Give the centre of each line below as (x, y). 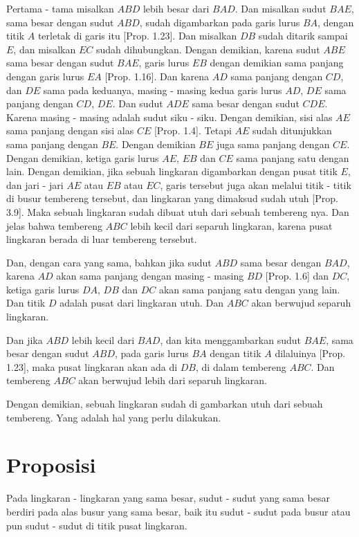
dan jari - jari (35, 184)
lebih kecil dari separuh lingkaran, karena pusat (231, 225)
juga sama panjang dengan (273, 144)
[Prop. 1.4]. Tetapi (193, 130)
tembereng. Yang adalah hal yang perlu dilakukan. (114, 417)
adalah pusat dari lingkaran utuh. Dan (141, 303)
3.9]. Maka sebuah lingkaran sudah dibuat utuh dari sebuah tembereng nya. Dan (178, 211)
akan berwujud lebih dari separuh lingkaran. (173, 380)
